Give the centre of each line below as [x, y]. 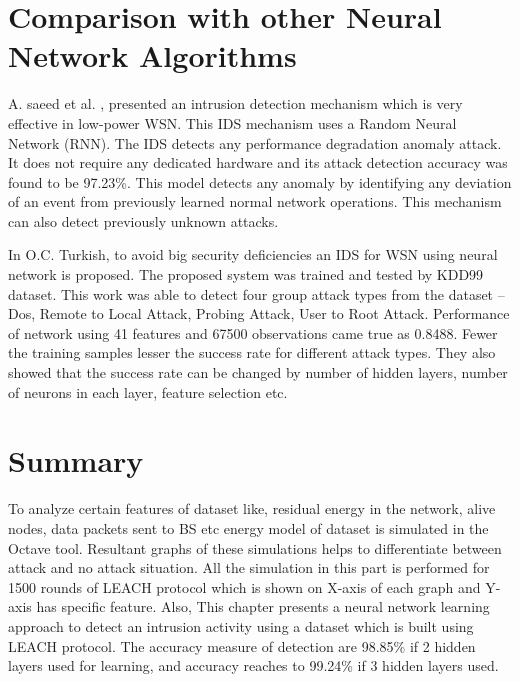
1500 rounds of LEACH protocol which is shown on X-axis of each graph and [244, 586]
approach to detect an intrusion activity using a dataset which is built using [241, 625]
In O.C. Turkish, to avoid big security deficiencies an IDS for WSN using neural [253, 254]
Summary [76, 460]
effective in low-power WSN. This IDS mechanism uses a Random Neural [232, 122]
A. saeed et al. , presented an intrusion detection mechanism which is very [235, 103]
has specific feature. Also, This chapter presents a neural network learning [263, 606]
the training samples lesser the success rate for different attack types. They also [252, 352]
